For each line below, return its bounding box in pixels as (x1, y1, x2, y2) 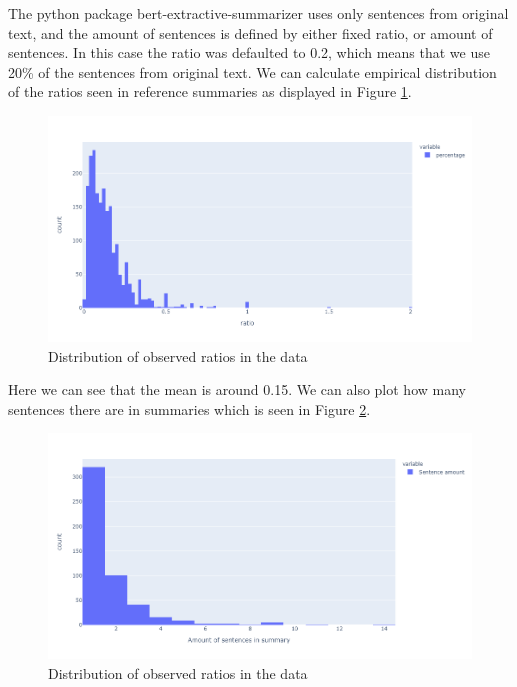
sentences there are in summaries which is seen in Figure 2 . (8, 398, 371, 419)
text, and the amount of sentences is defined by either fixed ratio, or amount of (8, 22, 493, 43)
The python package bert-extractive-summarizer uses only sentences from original (8, 3, 509, 23)
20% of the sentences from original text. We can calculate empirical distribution (8, 61, 497, 82)
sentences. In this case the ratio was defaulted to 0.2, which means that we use (8, 42, 490, 63)
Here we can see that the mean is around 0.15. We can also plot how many (8, 379, 466, 400)
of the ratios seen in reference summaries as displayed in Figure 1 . (8, 81, 412, 102)
